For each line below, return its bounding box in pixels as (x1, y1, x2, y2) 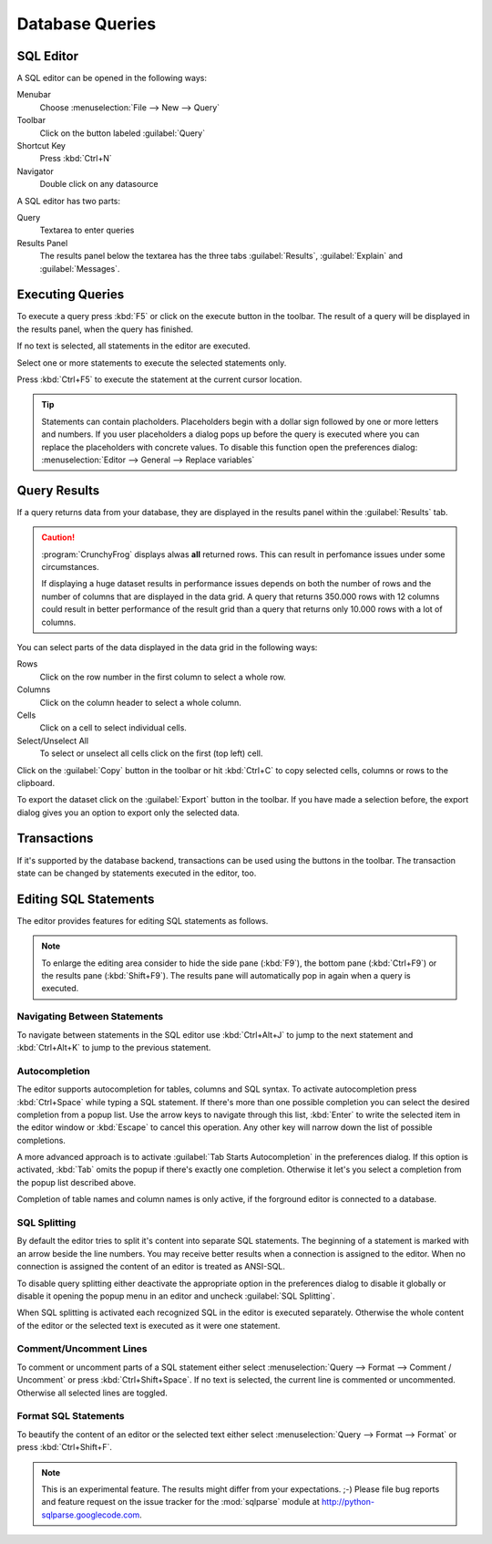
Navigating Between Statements (16, 1010, 164, 1023)
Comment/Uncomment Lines (16, 1342, 148, 1355)
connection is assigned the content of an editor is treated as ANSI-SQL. (16, 1261, 286, 1272)
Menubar (16, 89, 52, 100)
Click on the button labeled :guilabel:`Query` (39, 128, 205, 139)
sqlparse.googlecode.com (41, 1509, 140, 1520)
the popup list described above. (16, 1176, 137, 1187)
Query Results (16, 482, 100, 498)
